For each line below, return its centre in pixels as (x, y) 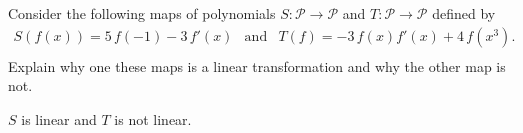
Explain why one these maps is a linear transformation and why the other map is (257, 65)
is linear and (59, 118)
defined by (464, 13)
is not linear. (153, 118)
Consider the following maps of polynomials (142, 13)
